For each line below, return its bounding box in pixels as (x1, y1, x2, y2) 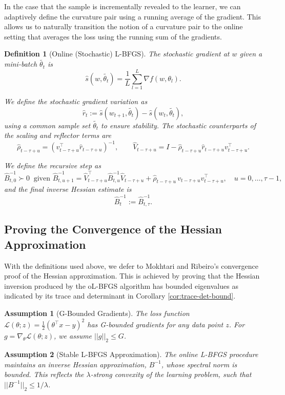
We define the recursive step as (4, 160, 101, 171)
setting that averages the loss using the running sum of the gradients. (4, 31, 222, 42)
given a (239, 48, 262, 59)
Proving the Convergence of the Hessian (4, 221, 222, 237)
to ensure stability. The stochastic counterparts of (101, 120, 256, 130)
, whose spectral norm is (161, 359, 237, 369)
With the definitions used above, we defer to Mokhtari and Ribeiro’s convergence (4, 260, 259, 271)
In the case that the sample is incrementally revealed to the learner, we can (4, 1, 241, 11)
